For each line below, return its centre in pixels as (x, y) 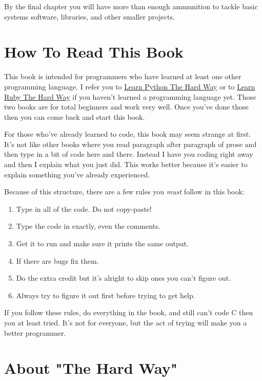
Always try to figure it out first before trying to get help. (106, 295)
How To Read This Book (94, 52)
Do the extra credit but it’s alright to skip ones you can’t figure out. (124, 278)
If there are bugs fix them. (57, 260)
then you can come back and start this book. (75, 116)
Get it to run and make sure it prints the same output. (102, 243)
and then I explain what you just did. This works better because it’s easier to (126, 164)
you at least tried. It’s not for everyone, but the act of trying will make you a (126, 322)
